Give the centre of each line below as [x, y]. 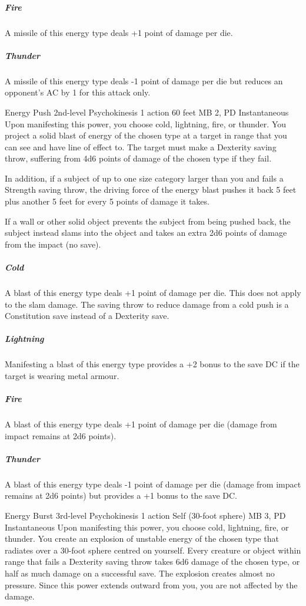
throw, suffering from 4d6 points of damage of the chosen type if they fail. [138, 158]
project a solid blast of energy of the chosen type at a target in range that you [146, 135]
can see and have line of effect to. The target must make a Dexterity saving [141, 146]
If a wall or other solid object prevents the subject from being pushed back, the [148, 221]
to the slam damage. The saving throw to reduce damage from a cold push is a [147, 304]
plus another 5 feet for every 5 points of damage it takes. [107, 201]
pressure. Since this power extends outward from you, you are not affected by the [151, 584]
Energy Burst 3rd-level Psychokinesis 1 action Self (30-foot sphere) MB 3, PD [145, 516]
